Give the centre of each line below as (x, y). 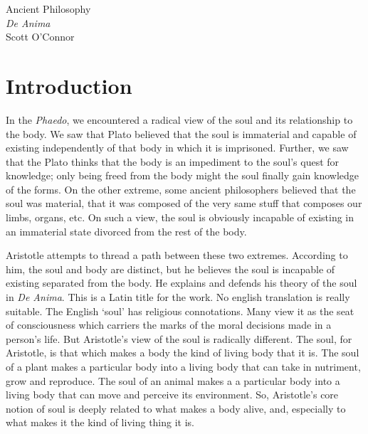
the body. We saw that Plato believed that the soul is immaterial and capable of (181, 133)
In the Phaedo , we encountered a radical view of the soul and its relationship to (179, 119)
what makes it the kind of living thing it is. (100, 422)
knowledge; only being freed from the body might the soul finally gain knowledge (183, 175)
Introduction (69, 85)
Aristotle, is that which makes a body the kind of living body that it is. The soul (183, 353)
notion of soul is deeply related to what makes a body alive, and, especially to (176, 408)
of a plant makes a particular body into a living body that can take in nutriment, (183, 366)
